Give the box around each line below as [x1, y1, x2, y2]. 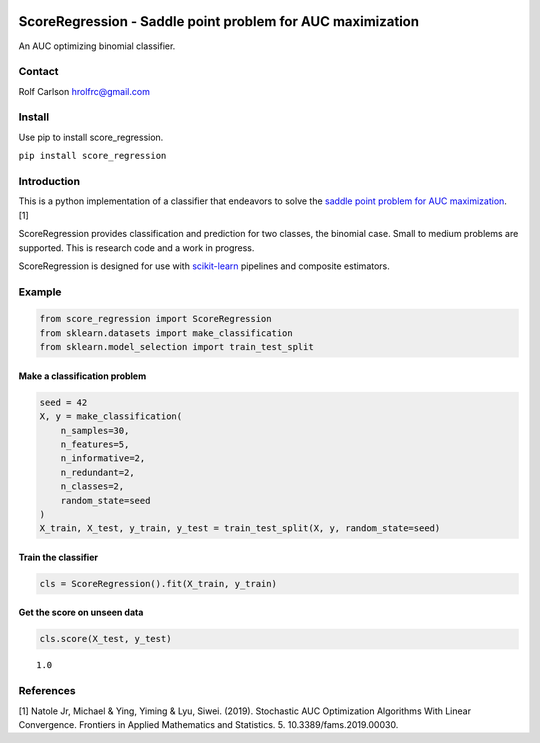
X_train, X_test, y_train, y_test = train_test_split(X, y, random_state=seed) [39, 523, 441, 534]
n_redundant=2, [60, 466, 135, 478]
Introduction [18, 174, 80, 188]
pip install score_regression [18, 150, 167, 162]
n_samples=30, [60, 425, 130, 436]
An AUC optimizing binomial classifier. [18, 40, 176, 52]
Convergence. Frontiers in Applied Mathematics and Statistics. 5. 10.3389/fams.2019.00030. [18, 718, 399, 730]
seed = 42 [39, 396, 88, 408]
